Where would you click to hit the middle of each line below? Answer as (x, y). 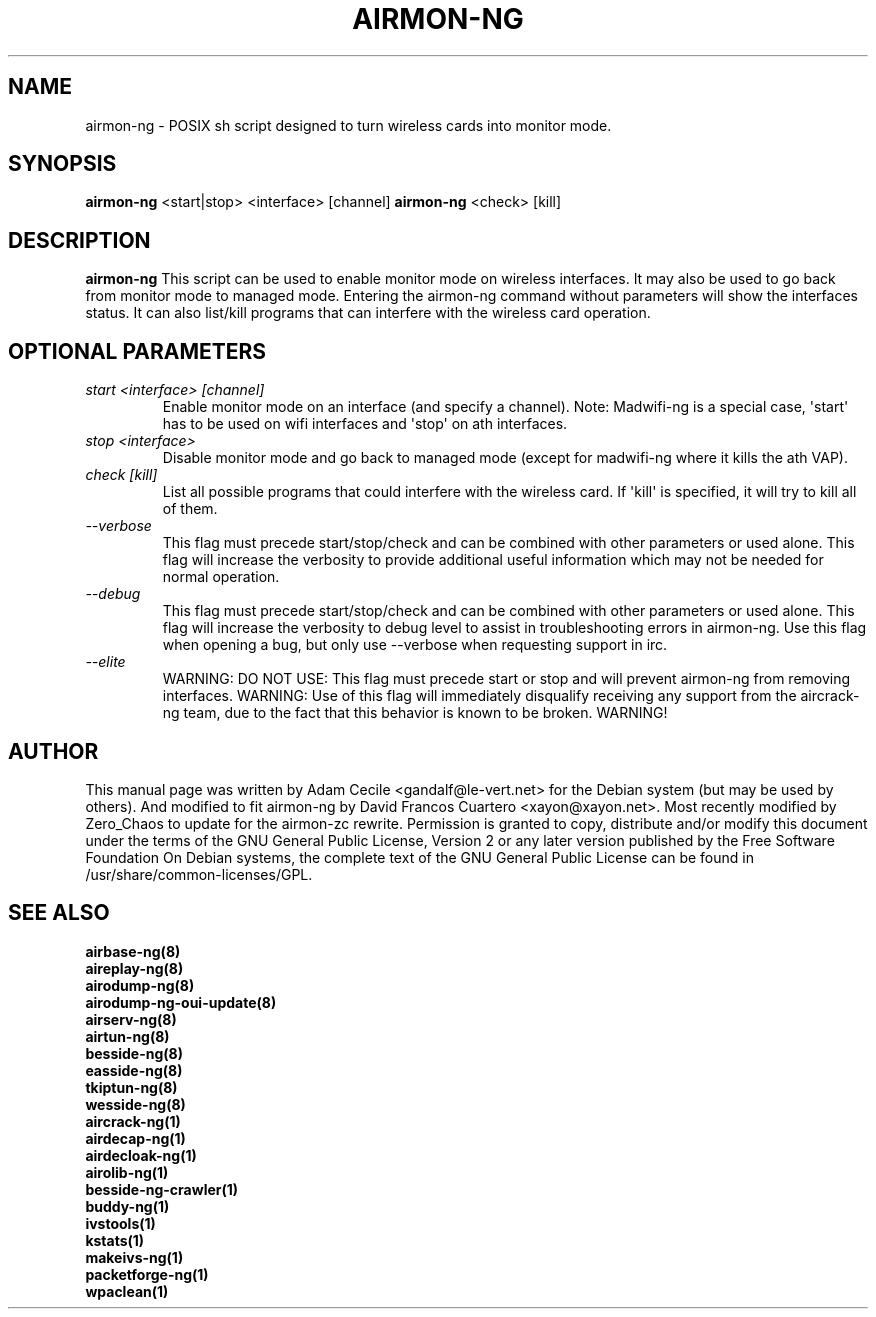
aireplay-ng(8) (134, 968)
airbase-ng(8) (133, 951)
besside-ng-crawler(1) (162, 1189)
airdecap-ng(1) (135, 1138)
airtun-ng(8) (127, 1036)
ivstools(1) (120, 1223)
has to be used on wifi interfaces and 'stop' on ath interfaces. (365, 424)
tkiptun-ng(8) (131, 1087)
